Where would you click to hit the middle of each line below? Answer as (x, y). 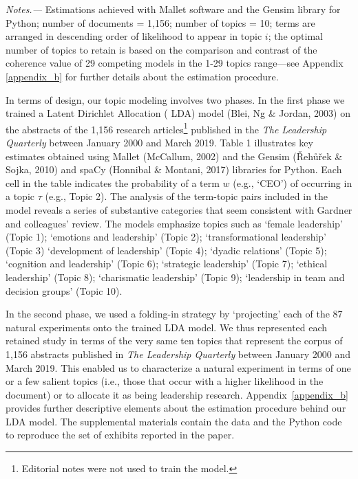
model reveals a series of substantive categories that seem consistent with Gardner (179, 209)
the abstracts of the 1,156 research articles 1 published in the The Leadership (166, 128)
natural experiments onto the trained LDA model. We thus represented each (167, 327)
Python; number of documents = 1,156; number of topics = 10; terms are (160, 22)
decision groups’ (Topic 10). (64, 290)
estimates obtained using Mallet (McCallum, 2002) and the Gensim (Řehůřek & (174, 156)
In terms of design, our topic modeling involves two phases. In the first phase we (175, 99)
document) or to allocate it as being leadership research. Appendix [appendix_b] (177, 394)
